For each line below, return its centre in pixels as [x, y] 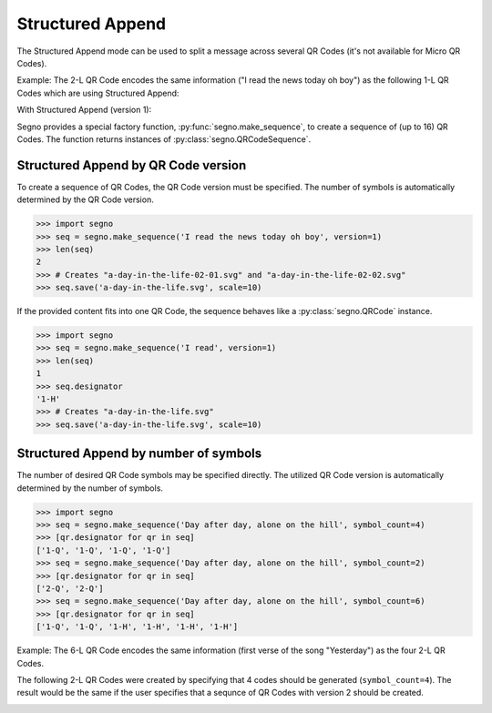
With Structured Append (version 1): [84, 110]
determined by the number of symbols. [90, 488]
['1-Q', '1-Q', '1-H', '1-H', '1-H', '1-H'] [137, 627]
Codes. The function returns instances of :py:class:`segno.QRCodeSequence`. [164, 139]
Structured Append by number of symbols [139, 454]
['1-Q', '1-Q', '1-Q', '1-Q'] [103, 550]
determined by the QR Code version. [85, 199]
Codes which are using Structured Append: [98, 93]
